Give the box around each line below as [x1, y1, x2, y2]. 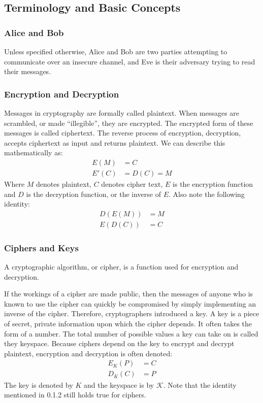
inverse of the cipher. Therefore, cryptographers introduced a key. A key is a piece [4, 308, 259, 319]
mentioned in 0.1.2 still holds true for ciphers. [4, 389, 146, 400]
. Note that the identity [163, 379, 237, 390]
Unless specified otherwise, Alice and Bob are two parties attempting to [4, 46, 227, 56]
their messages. [4, 66, 51, 77]
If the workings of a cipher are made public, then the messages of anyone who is [4, 288, 253, 299]
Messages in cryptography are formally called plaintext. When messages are [4, 108, 240, 118]
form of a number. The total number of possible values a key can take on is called [4, 328, 258, 339]
